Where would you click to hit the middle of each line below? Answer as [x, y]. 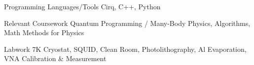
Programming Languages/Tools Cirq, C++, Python [82, 6]
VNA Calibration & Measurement [55, 58]
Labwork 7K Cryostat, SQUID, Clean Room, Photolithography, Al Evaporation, [125, 49]
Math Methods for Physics [44, 32]
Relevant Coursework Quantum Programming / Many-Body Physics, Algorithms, [127, 23]
